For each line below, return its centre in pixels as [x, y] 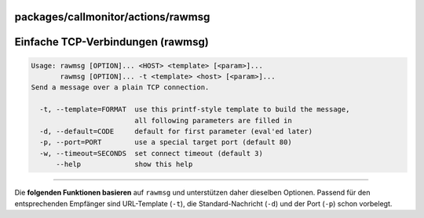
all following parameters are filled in [213, 120]
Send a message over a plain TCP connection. [120, 87]
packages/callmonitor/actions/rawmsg [112, 17]
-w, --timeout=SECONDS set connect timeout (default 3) [151, 153]
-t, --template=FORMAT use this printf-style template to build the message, [195, 109]
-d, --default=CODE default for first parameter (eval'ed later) [176, 131]
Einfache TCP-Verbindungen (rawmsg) [112, 42]
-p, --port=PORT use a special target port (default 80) [166, 142]
